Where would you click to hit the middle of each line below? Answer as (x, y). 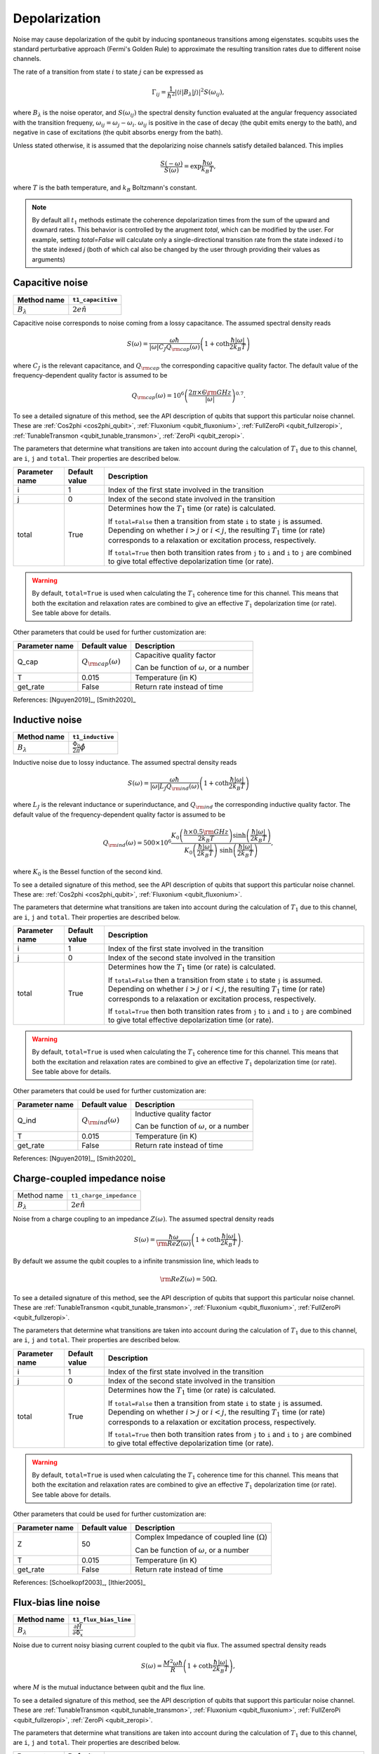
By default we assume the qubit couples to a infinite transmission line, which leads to (136, 1261)
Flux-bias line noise (57, 1603)
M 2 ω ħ (173, 1663)
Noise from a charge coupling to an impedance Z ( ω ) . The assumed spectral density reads (144, 1219)
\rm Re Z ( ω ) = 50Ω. (189, 1279)
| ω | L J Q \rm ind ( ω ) (174, 787)
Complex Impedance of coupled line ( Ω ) (201, 1537)
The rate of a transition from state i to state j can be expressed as (108, 72)
